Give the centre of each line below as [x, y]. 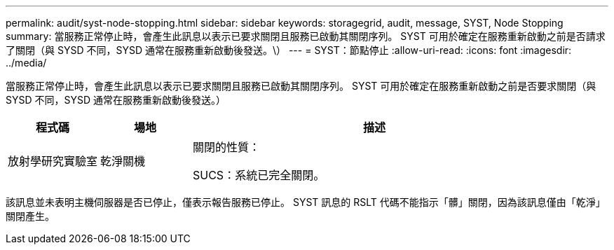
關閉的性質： [227, 147]
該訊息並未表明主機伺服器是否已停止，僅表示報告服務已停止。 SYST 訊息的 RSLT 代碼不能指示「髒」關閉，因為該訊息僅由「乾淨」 [306, 202]
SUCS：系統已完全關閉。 [259, 175]
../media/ [26, 63]
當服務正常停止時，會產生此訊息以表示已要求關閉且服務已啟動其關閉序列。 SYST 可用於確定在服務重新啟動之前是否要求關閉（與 [301, 86]
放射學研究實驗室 [53, 161]
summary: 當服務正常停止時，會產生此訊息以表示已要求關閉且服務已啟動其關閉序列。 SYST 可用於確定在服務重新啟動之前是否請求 [306, 36]
